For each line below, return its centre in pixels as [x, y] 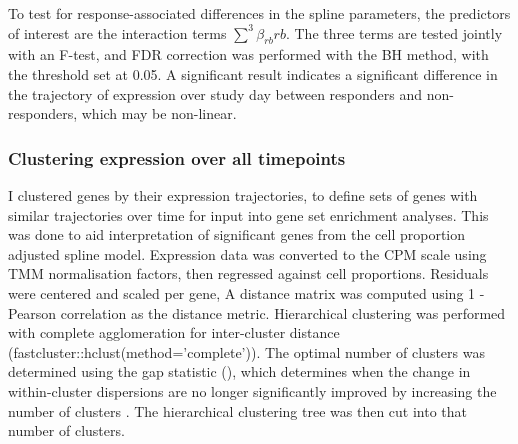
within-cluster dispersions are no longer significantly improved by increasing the [252, 390]
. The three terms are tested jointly [394, 32]
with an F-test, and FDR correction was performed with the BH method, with [248, 54]
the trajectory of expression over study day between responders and [215, 93]
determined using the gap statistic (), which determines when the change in [239, 371]
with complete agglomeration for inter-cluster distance [174, 332]
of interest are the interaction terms [117, 32]
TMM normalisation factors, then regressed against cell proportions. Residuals [248, 273]
